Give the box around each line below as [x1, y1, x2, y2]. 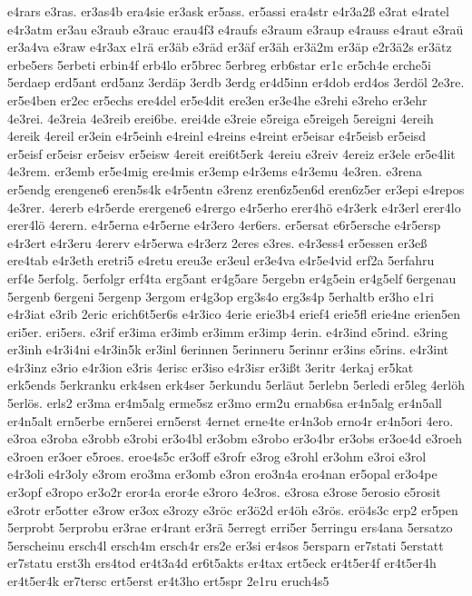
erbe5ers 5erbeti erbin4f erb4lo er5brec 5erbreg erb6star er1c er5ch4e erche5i [7, 55, 431, 74]
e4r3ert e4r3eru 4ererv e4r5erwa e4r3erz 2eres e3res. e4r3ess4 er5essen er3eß [7, 233, 428, 252]
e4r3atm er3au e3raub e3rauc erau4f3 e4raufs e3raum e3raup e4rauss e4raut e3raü [7, 19, 464, 38]
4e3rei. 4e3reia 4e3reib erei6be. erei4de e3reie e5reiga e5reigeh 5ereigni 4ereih [7, 108, 434, 127]
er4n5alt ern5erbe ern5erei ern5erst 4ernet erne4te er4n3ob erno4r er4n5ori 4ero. [7, 411, 454, 430]
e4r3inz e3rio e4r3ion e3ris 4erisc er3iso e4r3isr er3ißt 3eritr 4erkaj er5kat [7, 357, 414, 376]
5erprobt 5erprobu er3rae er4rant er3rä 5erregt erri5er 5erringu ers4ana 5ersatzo [7, 518, 453, 537]
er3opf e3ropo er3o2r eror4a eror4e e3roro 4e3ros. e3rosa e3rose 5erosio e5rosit [7, 482, 441, 502]
